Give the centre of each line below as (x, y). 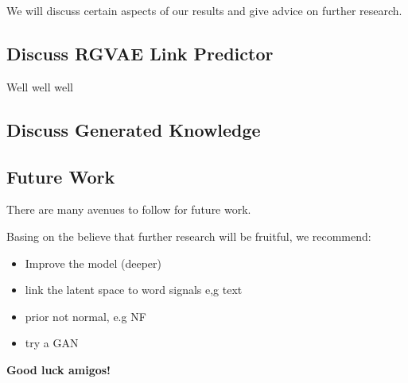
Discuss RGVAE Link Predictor (140, 53)
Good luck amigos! (58, 369)
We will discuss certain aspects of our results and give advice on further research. (204, 10)
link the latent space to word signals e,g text (134, 290)
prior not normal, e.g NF (85, 316)
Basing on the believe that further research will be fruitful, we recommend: (189, 236)
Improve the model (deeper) (93, 263)
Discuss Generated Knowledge (134, 129)
